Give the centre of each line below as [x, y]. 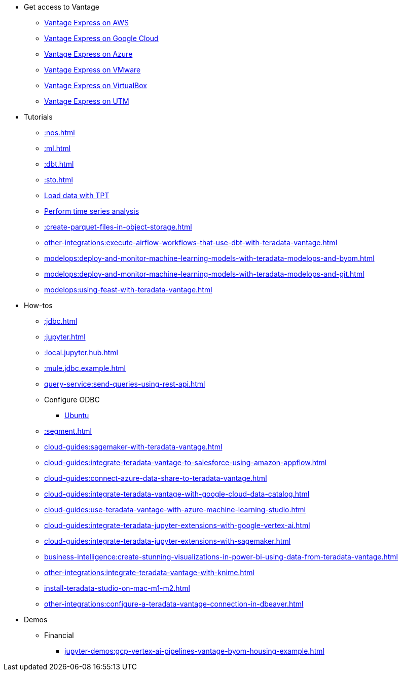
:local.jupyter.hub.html [81, 352]
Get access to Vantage [62, 7]
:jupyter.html [65, 337]
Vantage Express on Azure [88, 54]
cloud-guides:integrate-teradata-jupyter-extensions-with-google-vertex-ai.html [177, 525]
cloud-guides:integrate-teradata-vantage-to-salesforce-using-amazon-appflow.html [186, 462]
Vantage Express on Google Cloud [101, 38]
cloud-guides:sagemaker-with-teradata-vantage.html [133, 447]
